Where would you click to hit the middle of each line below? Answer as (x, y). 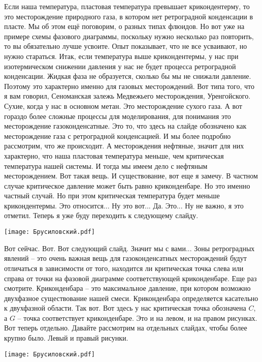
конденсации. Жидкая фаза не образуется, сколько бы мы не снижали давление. (128, 76)
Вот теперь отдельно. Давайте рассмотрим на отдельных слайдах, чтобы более (126, 328)
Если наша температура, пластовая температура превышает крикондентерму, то (127, 6)
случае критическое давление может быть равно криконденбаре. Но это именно (127, 185)
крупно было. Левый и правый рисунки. (66, 338)
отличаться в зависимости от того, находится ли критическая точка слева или (124, 268)
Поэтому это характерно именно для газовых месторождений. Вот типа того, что (129, 86)
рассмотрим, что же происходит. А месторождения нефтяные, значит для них (124, 146)
